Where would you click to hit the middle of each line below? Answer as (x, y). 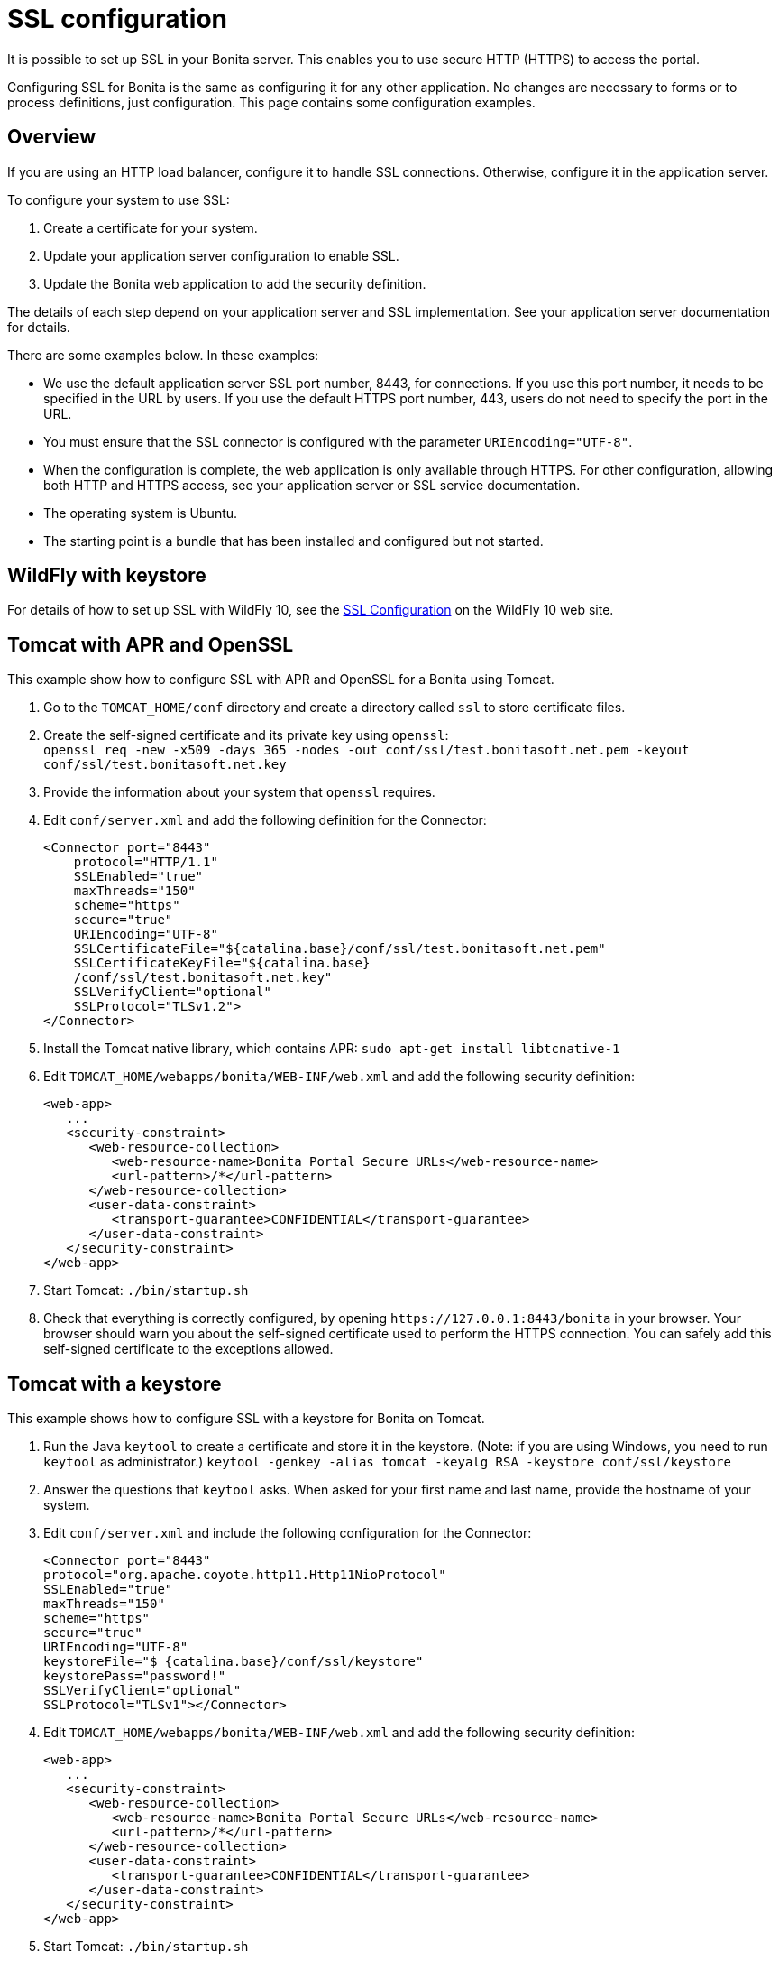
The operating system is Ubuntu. (141, 513)
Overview (52, 137)
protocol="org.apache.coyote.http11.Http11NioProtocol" (245, 1575)
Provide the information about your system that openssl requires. (239, 792)
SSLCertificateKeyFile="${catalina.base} (222, 963)
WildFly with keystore (107, 576)
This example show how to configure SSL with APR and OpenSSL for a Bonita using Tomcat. (281, 680)
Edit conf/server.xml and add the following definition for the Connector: (265, 820)
